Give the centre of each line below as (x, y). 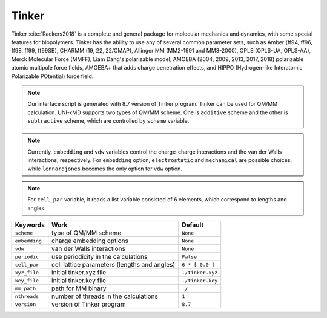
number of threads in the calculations (105, 296)
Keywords (30, 225)
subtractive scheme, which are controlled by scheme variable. (108, 121)
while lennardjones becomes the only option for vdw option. (105, 169)
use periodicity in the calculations (100, 257)
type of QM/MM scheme (87, 233)
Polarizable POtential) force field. (52, 76)
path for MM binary (79, 288)
